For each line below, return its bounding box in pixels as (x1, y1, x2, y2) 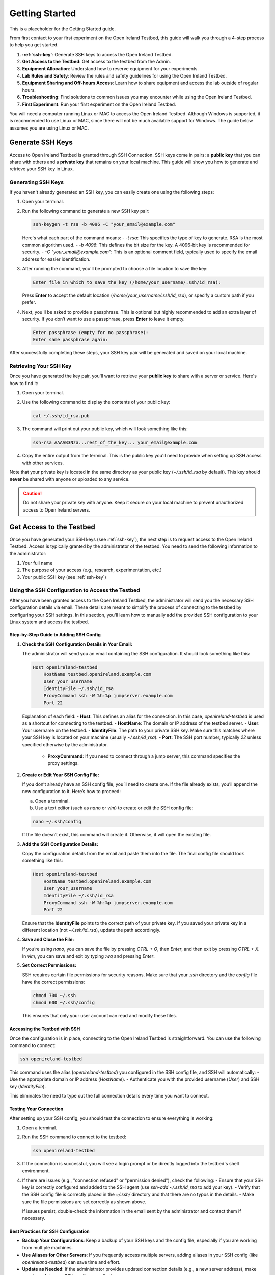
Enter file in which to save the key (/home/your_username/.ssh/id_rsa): (33, 279, 221, 285)
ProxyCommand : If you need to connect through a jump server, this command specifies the (47, 753, 240, 759)
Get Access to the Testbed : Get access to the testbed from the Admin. (22, 59, 171, 65)
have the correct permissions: (22, 979, 85, 985)
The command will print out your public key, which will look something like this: (22, 426, 188, 432)
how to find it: (9, 380, 38, 386)
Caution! (23, 490, 42, 497)
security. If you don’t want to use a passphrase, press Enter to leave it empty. (22, 316, 185, 322)
